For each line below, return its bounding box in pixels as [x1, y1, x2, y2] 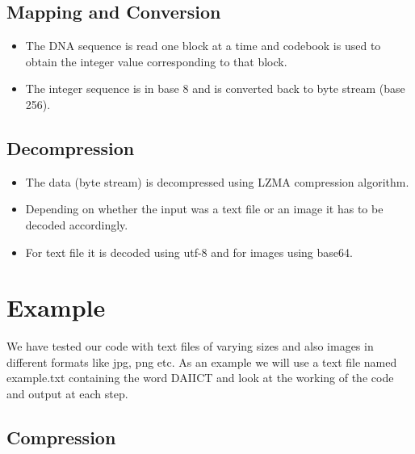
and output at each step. [6, 385, 128, 402]
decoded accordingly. [25, 216, 128, 233]
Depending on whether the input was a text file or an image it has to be [25, 200, 384, 217]
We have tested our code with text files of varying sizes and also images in [6, 338, 374, 355]
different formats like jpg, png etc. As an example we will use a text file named [6, 353, 397, 370]
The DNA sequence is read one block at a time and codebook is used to [25, 37, 381, 54]
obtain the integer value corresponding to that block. [25, 53, 287, 69]
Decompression [6, 135, 135, 160]
